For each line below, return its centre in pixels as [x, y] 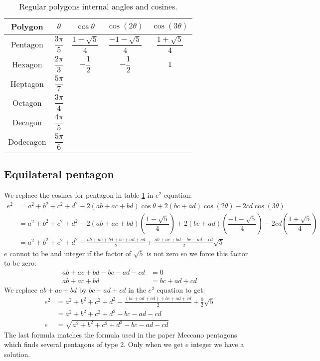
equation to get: [181, 289]
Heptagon [27, 83]
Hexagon [27, 64]
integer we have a [218, 344]
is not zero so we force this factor [197, 253]
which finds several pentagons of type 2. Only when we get [94, 344]
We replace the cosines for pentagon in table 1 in [79, 195]
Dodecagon [27, 141]
